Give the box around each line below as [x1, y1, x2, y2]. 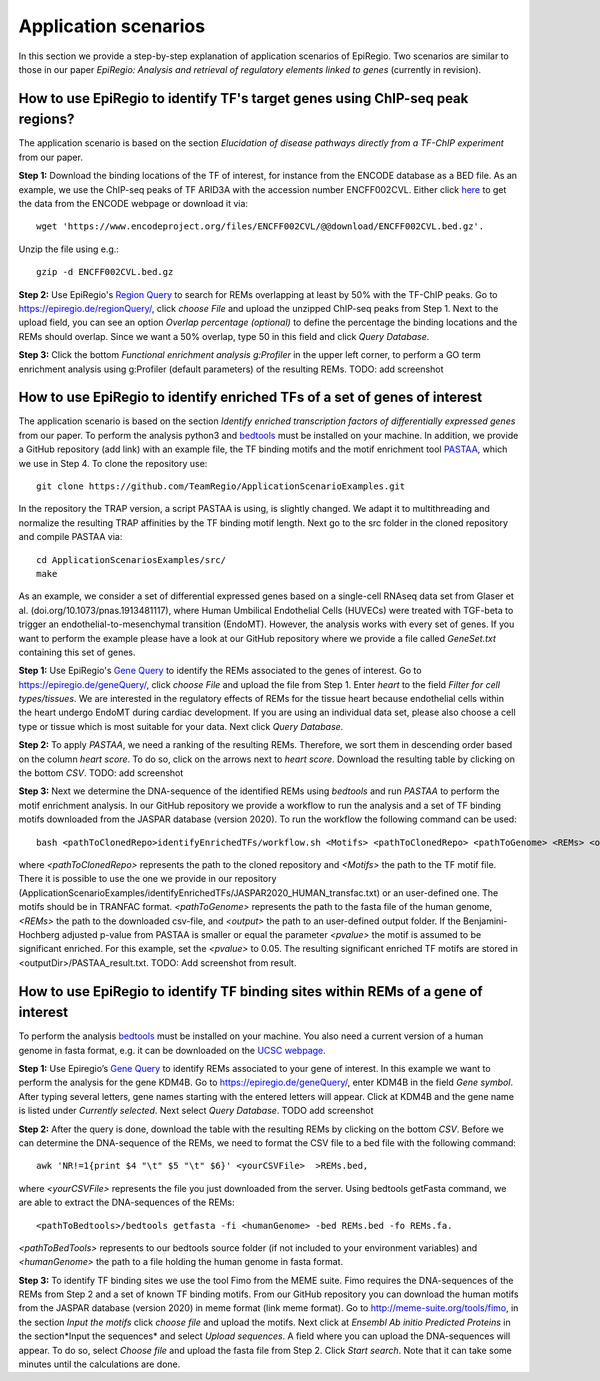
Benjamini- [463, 915, 508, 927]
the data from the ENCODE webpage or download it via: [18, 198, 249, 209]
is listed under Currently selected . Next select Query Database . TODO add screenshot [18, 1105, 374, 1117]
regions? [18, 111, 75, 128]
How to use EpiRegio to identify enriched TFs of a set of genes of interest [18, 389, 483, 406]
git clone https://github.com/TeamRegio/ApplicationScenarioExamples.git [36, 480, 406, 492]
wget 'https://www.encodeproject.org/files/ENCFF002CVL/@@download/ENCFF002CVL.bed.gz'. [36, 221, 485, 232]
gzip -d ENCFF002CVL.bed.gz [36, 266, 174, 278]
